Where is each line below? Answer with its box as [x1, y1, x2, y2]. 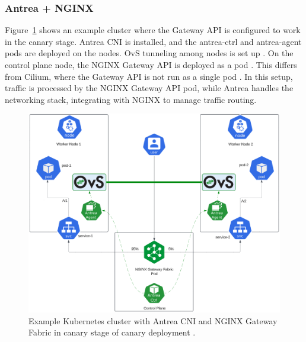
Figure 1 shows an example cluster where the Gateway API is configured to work [5, 24, 301, 36]
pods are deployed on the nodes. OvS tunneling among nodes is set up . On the [5, 47, 294, 59]
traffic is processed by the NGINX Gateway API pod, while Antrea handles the [5, 82, 294, 94]
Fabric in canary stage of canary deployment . [28, 326, 196, 338]
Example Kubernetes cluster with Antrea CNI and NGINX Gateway [28, 314, 278, 327]
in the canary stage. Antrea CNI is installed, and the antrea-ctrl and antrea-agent [5, 35, 302, 47]
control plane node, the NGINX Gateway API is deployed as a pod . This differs [5, 59, 297, 70]
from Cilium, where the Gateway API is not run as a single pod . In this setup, [5, 70, 293, 82]
